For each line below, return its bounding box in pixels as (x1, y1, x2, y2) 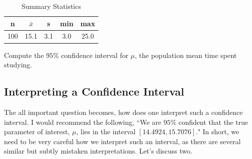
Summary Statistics (21, 1, 81, 11)
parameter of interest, (4, 126, 70, 137)
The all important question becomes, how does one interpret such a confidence (4, 106, 243, 117)
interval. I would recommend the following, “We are (4, 116, 162, 127)
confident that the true (178, 116, 248, 127)
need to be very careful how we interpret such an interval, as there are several (4, 136, 241, 146)
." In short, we (196, 126, 240, 137)
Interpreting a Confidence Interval (4, 84, 184, 99)
